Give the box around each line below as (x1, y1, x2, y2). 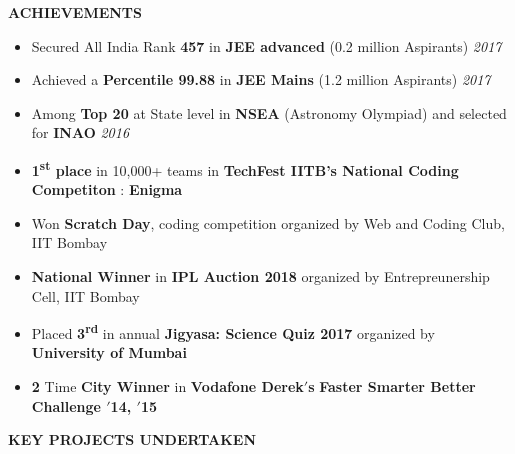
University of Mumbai (31, 342, 187, 363)
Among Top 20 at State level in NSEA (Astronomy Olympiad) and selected (31, 102, 507, 123)
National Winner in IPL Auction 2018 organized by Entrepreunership (31, 266, 490, 286)
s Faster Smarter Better (308, 376, 476, 397)
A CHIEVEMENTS (8, 2, 143, 22)
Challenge (31, 395, 101, 416)
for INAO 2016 (31, 122, 130, 143)
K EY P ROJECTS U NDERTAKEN (8, 429, 257, 450)
